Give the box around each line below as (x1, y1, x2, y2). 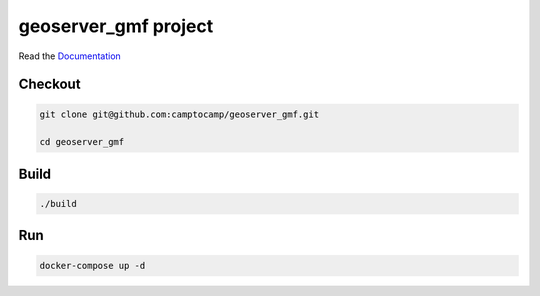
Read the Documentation (18, 50, 122, 62)
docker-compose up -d (39, 260, 146, 271)
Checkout (18, 76, 81, 93)
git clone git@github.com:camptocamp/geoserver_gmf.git (39, 108, 320, 120)
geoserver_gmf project (18, 15, 214, 37)
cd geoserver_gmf (39, 136, 125, 148)
